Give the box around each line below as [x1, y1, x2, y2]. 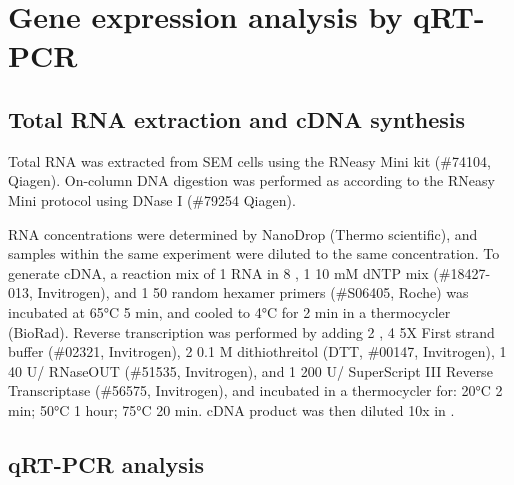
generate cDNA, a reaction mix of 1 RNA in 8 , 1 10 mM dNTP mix [8, 262, 429, 283]
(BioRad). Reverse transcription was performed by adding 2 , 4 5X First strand [8, 321, 495, 342]
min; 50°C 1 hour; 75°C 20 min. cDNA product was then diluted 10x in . [8, 399, 455, 420]
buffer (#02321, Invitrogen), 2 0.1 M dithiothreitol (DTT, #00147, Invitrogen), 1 [8, 341, 507, 362]
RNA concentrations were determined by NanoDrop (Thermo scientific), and [8, 223, 478, 244]
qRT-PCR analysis [8, 448, 204, 479]
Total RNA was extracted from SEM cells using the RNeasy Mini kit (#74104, [8, 150, 491, 171]
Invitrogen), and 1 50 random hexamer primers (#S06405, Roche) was [37, 282, 469, 303]
